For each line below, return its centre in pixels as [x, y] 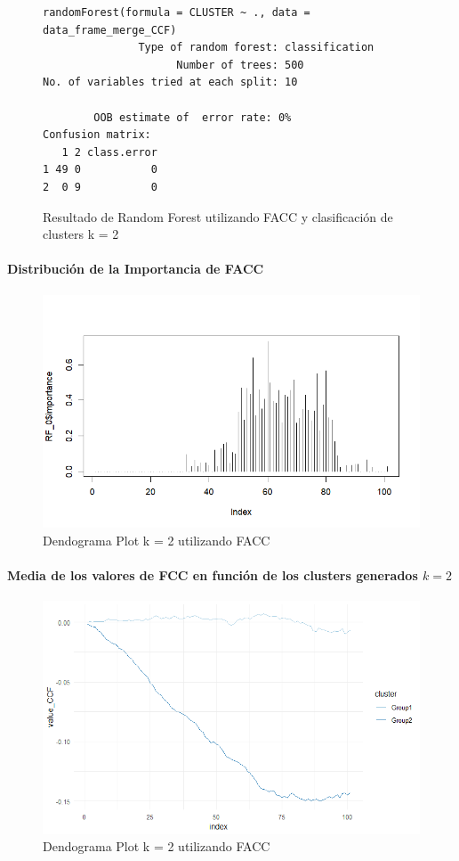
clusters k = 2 [81, 234]
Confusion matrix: [97, 135]
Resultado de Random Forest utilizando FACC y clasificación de [218, 216]
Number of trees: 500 [240, 65]
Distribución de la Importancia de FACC [136, 269]
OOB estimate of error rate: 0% [193, 117]
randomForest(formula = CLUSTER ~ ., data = [177, 12]
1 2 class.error [109, 152]
